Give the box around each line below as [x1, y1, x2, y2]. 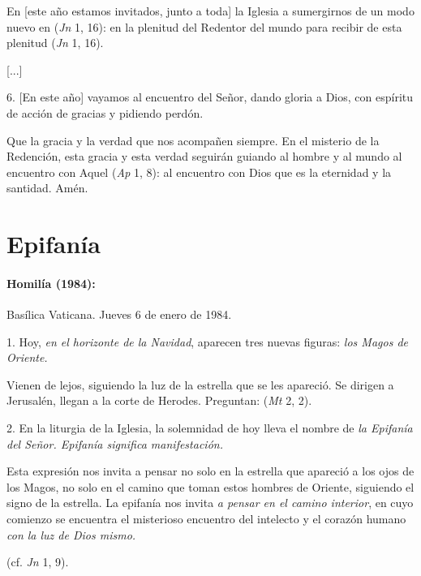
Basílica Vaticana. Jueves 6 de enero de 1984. [6, 306, 232, 323]
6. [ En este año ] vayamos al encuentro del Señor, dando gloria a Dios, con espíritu [6, 88, 414, 105]
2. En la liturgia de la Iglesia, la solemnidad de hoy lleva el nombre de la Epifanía [6, 419, 413, 436]
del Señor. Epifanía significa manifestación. [6, 435, 223, 452]
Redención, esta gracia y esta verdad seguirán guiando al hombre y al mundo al [6, 148, 402, 165]
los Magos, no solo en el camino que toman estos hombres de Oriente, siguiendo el [6, 478, 415, 495]
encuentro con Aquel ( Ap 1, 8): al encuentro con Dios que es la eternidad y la [6, 163, 392, 180]
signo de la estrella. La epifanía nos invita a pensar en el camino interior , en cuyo [6, 494, 414, 511]
